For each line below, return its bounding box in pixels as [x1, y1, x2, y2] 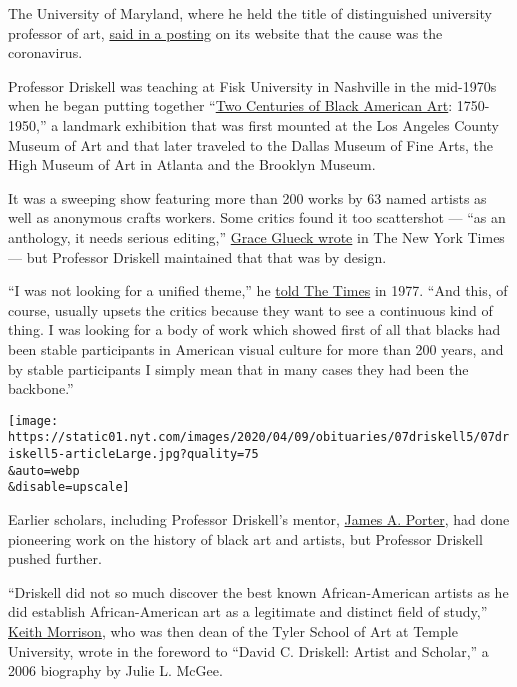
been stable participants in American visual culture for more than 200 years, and [8, 338, 504, 359]
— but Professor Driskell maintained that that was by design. [8, 246, 387, 267]
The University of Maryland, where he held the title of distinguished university [8, 3, 492, 23]
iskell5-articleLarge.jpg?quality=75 [8, 447, 259, 461]
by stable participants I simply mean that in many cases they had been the [8, 358, 469, 379]
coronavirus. [8, 42, 83, 63]
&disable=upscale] [8, 480, 130, 495]
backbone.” [8, 378, 74, 399]
